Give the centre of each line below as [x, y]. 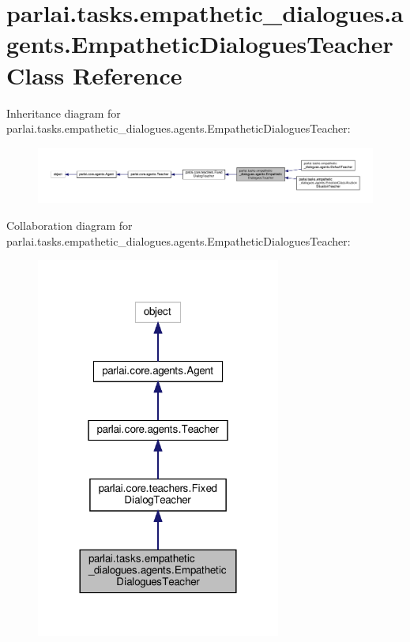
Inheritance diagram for [64, 113]
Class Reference [94, 75]
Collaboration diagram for [70, 225]
